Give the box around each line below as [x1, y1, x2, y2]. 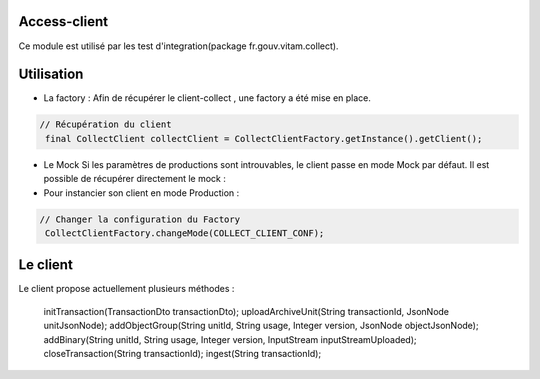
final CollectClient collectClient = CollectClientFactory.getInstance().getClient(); [45, 133, 483, 144]
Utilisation [18, 66, 84, 83]
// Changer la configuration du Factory [39, 213, 240, 225]
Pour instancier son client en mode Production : [43, 186, 240, 199]
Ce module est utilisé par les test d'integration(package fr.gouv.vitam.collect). [18, 40, 339, 52]
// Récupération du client [39, 119, 172, 130]
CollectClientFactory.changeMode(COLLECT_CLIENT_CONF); [45, 227, 325, 239]
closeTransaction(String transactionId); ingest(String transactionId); [43, 348, 322, 359]
